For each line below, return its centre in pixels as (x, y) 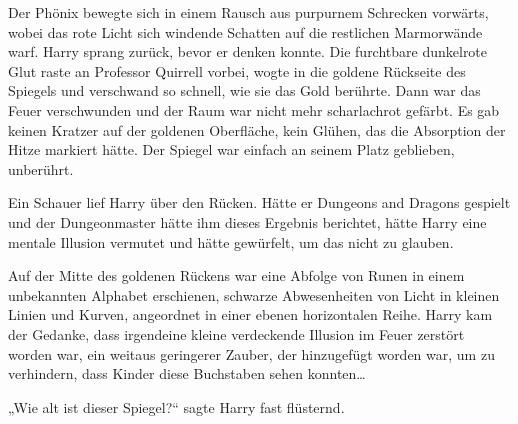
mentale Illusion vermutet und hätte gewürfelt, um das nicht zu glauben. (231, 241)
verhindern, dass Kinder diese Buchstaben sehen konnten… (187, 373)
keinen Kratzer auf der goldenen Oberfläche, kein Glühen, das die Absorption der (257, 129)
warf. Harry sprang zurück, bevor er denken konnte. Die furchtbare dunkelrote (248, 51)
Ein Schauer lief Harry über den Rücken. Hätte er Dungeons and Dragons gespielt (259, 202)
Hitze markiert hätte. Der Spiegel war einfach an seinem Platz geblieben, (231, 149)
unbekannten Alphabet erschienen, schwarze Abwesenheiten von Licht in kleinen (254, 294)
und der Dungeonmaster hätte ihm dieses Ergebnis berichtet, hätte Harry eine (247, 221)
